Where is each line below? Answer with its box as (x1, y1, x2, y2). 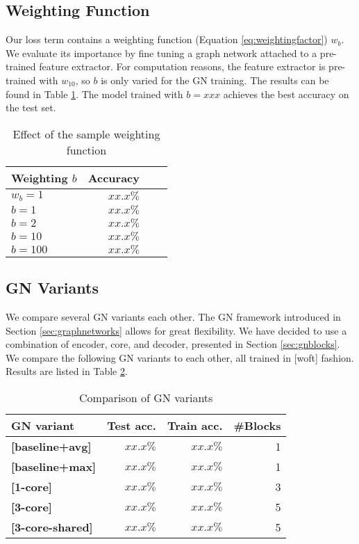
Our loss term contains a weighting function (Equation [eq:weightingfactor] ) (6, 32, 328, 47)
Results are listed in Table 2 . (6, 364, 128, 378)
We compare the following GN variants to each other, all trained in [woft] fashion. (6, 350, 354, 365)
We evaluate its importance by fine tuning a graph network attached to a (6, 45, 317, 60)
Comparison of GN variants (79, 389, 213, 406)
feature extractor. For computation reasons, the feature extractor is (39, 59, 326, 74)
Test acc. (107, 417, 156, 433)
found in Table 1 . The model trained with (6, 86, 183, 101)
